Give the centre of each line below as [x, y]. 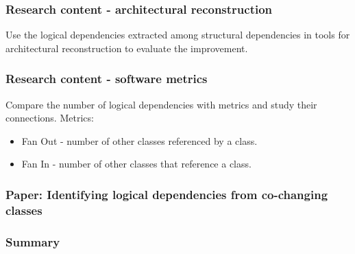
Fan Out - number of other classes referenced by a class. [139, 140]
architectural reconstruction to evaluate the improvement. [127, 48]
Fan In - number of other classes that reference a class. [136, 164]
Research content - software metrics [107, 79]
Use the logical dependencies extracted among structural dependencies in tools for [178, 35]
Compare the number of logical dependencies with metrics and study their [161, 104]
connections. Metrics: [50, 118]
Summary [33, 241]
